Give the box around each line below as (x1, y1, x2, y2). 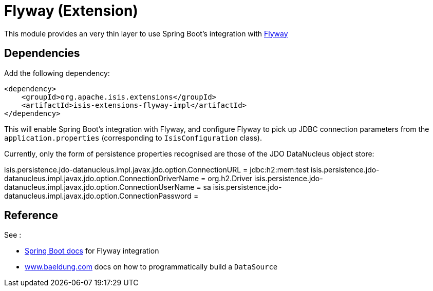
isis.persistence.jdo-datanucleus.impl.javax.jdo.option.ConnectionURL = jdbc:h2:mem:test (4, 165, 309, 174)
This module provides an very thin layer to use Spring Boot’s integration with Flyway (4, 29, 288, 38)
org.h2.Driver (208, 173, 253, 183)
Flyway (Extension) (4, 2, 138, 20)
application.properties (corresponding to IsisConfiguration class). (4, 133, 262, 142)
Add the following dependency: (4, 68, 110, 77)
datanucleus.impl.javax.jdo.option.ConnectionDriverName (4, 173, 199, 183)
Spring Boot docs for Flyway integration (25, 246, 159, 256)
